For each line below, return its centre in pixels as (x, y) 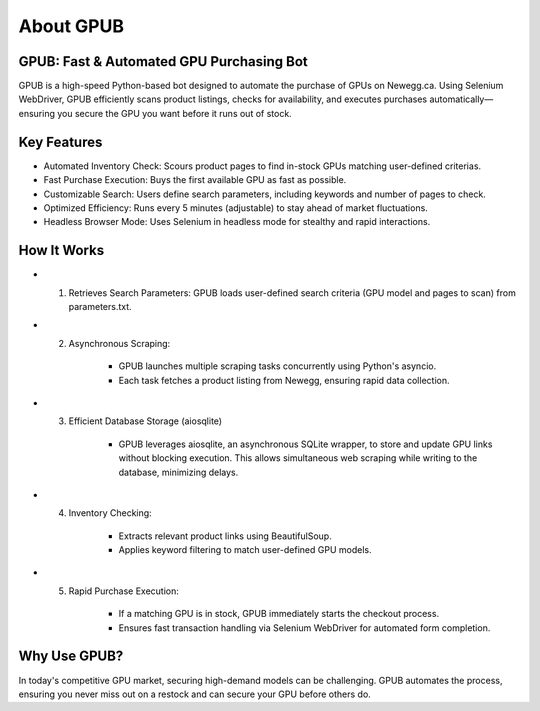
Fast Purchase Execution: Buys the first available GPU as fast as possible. (195, 180)
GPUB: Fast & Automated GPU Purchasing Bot (163, 61)
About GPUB (71, 26)
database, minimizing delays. (178, 472)
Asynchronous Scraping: (119, 343)
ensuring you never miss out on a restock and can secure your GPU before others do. (195, 694)
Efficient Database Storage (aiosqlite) (145, 421)
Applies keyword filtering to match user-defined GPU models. (245, 550)
